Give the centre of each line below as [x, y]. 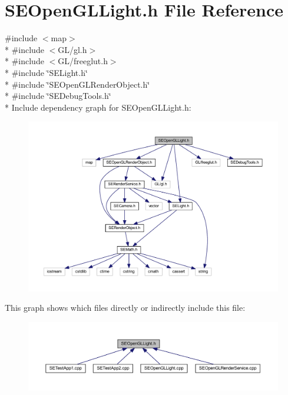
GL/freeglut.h [83, 61]
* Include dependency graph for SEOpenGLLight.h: [98, 107]
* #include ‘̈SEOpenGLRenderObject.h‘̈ [77, 84]
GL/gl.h [72, 49]
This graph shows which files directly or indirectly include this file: [125, 308]
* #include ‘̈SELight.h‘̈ [46, 72]
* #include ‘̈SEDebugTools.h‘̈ [58, 96]
